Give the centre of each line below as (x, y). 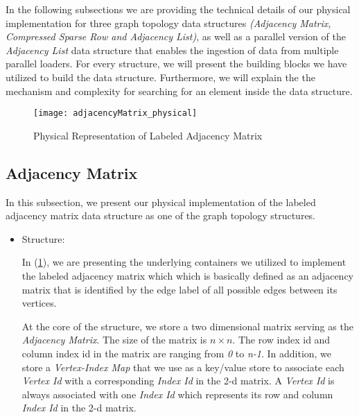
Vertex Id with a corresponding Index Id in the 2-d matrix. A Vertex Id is (178, 381)
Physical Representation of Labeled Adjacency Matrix (148, 135)
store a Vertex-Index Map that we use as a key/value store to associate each (183, 367)
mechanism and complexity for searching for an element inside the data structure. (179, 91)
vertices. (39, 303)
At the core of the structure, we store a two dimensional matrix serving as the (187, 326)
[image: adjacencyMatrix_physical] (115, 113)
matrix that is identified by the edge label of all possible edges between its (179, 289)
